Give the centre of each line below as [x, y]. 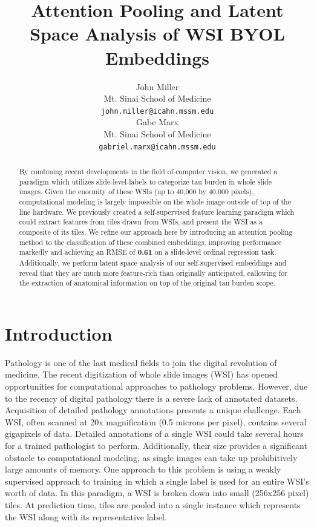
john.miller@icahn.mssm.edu [157, 111]
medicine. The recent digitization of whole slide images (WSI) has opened [141, 374]
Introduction [59, 333]
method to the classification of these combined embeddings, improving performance [150, 242]
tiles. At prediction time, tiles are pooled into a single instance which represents [153, 504]
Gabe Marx [157, 122]
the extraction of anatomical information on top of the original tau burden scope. [147, 283]
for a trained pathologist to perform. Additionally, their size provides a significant [156, 445]
